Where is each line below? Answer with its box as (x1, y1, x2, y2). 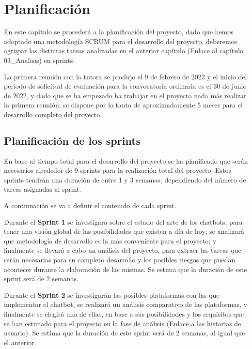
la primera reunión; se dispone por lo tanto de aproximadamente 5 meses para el (4, 100, 243, 110)
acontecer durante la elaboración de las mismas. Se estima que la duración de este (4, 264, 247, 274)
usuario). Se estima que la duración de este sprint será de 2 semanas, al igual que (4, 328, 245, 338)
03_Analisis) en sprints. (4, 55, 75, 65)
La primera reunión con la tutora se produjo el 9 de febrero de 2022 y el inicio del (4, 71, 247, 81)
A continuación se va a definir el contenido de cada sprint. (4, 200, 176, 211)
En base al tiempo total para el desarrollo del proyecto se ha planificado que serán (4, 155, 248, 166)
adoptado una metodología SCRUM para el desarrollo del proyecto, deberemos (4, 36, 237, 46)
